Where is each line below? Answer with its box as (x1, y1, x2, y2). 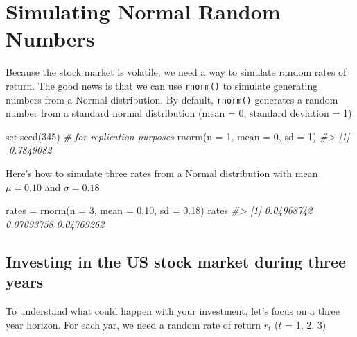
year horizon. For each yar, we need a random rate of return (6, 317, 261, 331)
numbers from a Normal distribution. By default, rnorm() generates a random (6, 92, 338, 106)
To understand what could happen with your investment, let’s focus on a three (6, 303, 340, 318)
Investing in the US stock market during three (6, 250, 347, 272)
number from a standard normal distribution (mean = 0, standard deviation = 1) (6, 106, 352, 120)
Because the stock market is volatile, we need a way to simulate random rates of (6, 65, 347, 79)
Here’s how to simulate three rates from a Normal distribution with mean (6, 166, 318, 180)
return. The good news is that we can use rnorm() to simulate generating (6, 78, 318, 92)
